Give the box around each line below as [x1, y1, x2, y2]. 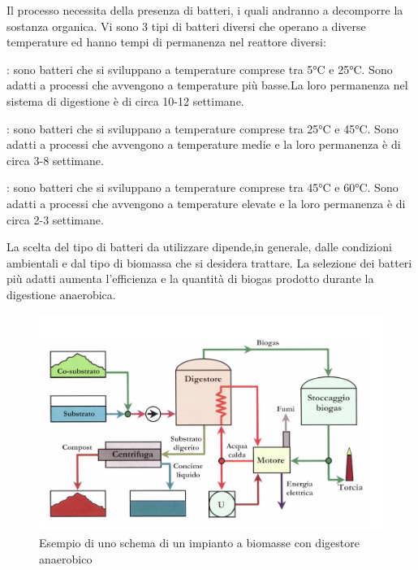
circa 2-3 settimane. [6, 211, 104, 228]
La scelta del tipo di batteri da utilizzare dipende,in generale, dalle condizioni [6, 238, 392, 255]
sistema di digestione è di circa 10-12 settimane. [6, 92, 244, 109]
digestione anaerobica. [6, 285, 116, 302]
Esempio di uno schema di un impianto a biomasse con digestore [39, 534, 360, 551]
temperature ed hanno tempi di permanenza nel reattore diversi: [6, 33, 326, 50]
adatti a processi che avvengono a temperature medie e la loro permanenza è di [6, 136, 401, 153]
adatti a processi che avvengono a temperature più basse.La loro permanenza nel [6, 76, 408, 94]
